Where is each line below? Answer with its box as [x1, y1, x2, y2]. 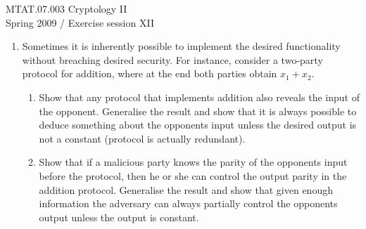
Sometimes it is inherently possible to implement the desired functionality [22, 39, 341, 53]
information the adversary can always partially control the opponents [39, 196, 338, 211]
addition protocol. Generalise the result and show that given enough [39, 182, 333, 197]
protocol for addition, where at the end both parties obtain [22, 66, 277, 81]
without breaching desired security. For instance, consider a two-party [22, 52, 323, 67]
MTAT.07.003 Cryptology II [6, 1, 127, 15]
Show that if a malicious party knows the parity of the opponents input [39, 155, 348, 169]
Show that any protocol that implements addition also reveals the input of [39, 89, 360, 104]
